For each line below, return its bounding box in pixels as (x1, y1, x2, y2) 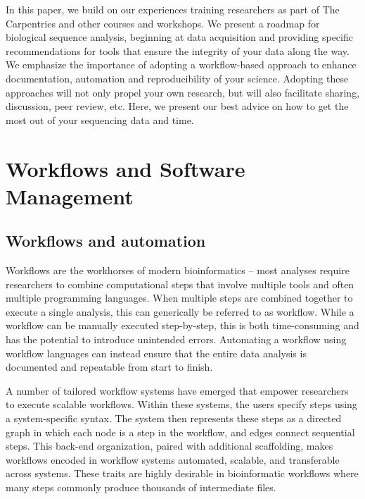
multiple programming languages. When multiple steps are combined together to (6, 290, 353, 305)
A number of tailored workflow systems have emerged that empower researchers (6, 383, 349, 398)
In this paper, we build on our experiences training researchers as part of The (6, 2, 340, 16)
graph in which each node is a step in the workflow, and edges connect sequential (6, 424, 355, 439)
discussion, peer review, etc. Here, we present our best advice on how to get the (6, 99, 349, 113)
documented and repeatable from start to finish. (6, 359, 213, 374)
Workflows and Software (6, 154, 245, 183)
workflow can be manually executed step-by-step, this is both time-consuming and (6, 318, 359, 333)
